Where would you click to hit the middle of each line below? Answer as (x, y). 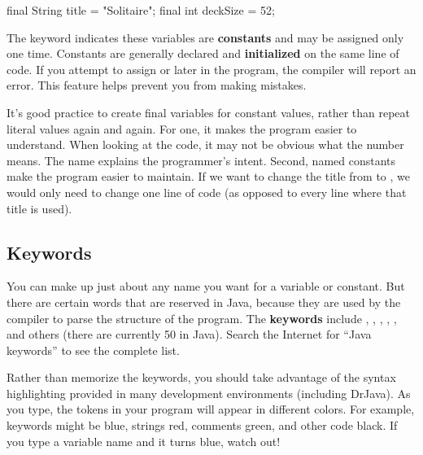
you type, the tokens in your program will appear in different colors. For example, (211, 409)
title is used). (39, 208)
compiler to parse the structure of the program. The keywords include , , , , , (202, 318)
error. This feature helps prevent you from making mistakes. (157, 85)
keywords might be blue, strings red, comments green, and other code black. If (202, 425)
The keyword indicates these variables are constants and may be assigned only (205, 37)
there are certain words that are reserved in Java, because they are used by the (204, 302)
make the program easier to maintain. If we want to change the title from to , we (208, 176)
